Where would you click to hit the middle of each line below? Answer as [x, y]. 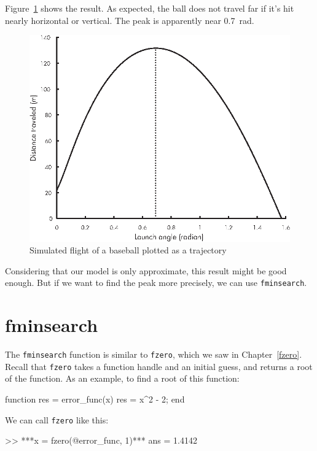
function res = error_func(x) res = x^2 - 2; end [95, 399]
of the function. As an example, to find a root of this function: [122, 378]
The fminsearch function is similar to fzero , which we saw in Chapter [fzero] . [154, 354]
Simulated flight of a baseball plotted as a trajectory [128, 250]
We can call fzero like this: [57, 419]
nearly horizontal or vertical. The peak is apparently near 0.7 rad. [130, 20]
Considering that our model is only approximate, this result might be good [146, 270]
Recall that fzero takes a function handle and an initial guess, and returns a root [159, 366]
